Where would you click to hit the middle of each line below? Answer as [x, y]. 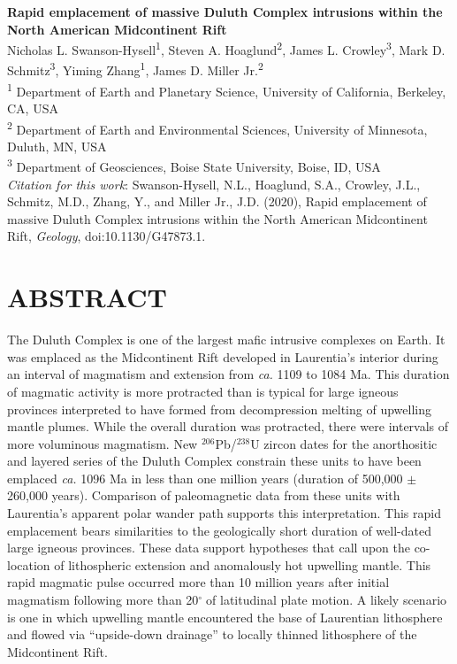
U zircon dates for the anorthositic [344, 443]
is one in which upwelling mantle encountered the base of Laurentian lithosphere [225, 617]
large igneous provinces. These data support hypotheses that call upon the [209, 548]
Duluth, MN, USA [57, 146]
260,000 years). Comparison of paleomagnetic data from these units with [204, 495]
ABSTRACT [87, 297]
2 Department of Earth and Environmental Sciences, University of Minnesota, [217, 127]
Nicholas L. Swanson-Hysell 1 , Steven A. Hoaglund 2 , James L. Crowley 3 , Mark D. [226, 48]
